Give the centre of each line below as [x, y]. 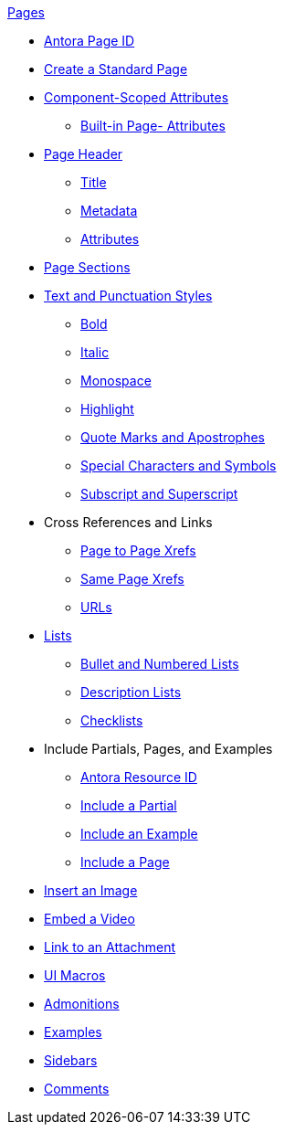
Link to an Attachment [110, 947]
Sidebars [71, 1060]
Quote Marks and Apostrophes [173, 437]
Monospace [116, 381]
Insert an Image [91, 890]
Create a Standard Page [116, 69]
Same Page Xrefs [132, 579]
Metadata [109, 211]
